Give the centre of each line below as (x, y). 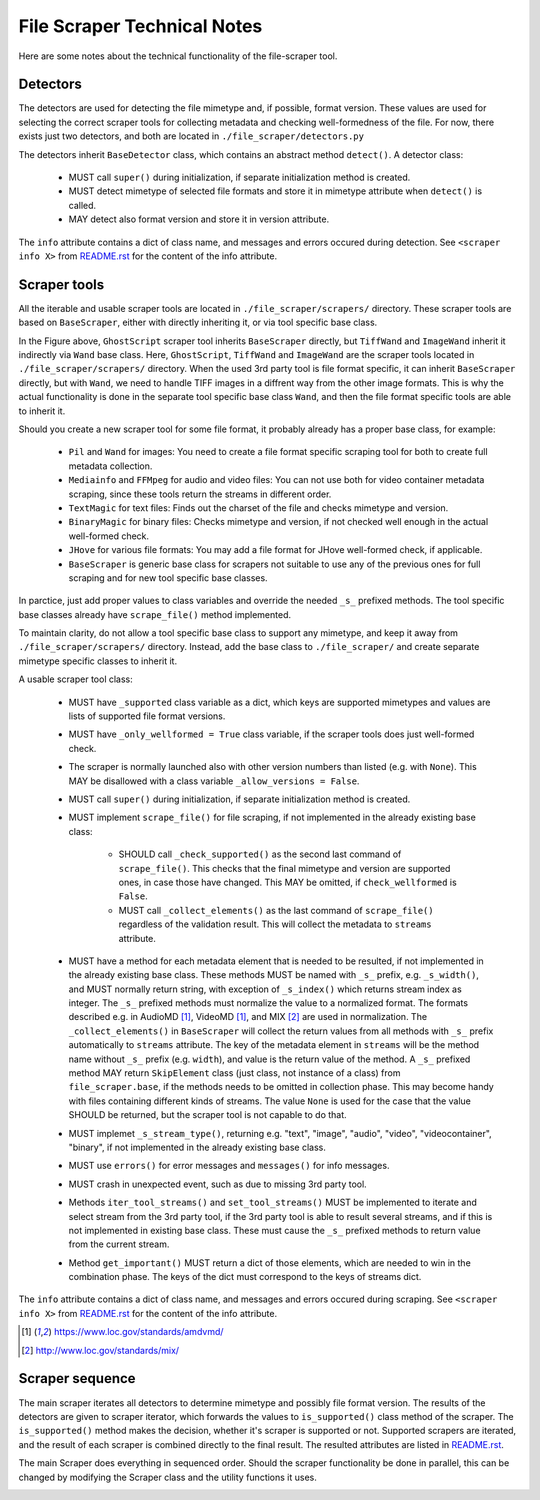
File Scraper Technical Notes (140, 26)
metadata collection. (110, 466)
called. (82, 205)
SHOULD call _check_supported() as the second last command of (260, 854)
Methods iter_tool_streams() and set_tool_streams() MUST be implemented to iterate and (272, 1202)
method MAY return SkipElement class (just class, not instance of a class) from (234, 1073)
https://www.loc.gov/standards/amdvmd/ (138, 1332)
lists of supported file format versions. (147, 716)
